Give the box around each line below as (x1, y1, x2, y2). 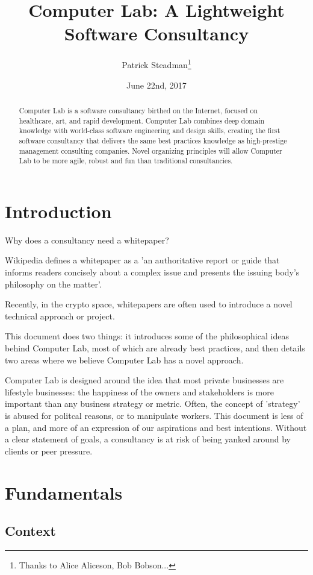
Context (5, 521, 56, 540)
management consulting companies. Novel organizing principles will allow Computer (19, 145, 282, 156)
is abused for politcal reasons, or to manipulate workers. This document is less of (5, 409, 303, 421)
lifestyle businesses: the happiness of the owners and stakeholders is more (5, 385, 274, 398)
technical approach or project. (5, 309, 115, 322)
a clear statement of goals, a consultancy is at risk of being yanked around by (5, 433, 291, 445)
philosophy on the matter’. (5, 277, 102, 290)
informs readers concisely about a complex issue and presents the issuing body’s (5, 266, 300, 278)
